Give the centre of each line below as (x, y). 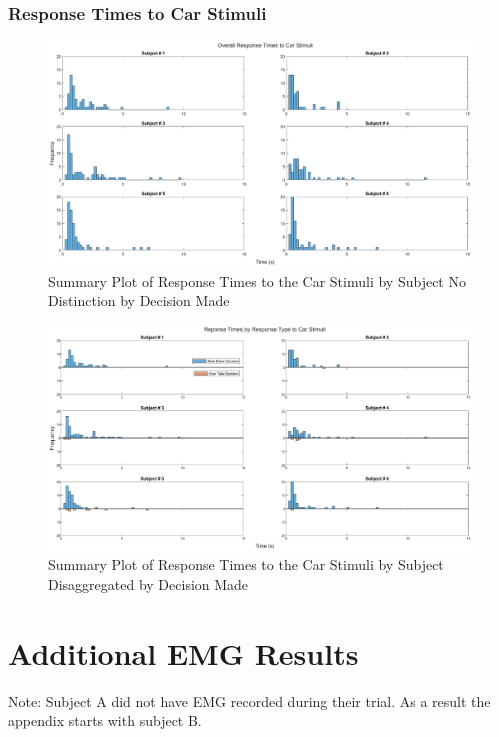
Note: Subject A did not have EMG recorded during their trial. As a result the (249, 700)
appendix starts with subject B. (105, 720)
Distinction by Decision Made (139, 300)
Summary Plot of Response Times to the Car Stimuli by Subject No (257, 280)
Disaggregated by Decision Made (148, 583)
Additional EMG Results (183, 652)
